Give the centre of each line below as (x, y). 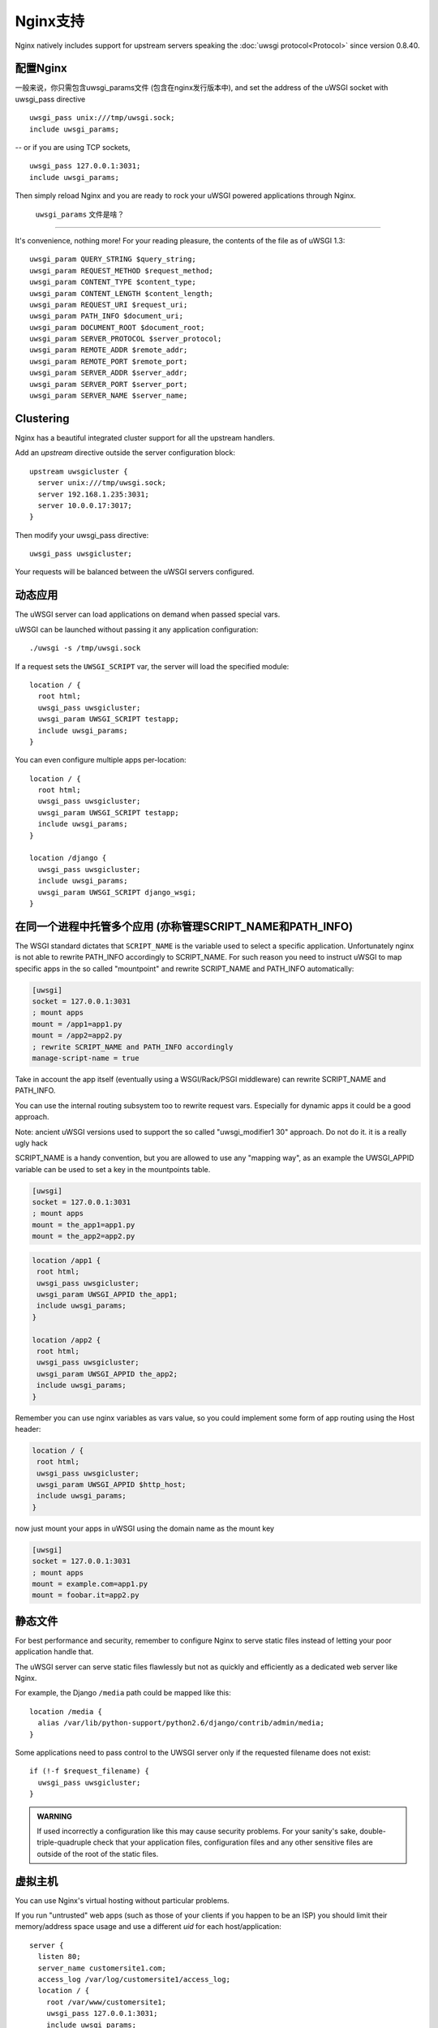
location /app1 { (67, 1260)
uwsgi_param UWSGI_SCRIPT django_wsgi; (117, 892)
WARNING (54, 1816)
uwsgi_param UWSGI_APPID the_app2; (107, 1374)
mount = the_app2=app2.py (84, 1236)
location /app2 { (67, 1340)
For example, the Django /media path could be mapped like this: (123, 1693)
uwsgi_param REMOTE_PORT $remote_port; (109, 361)
